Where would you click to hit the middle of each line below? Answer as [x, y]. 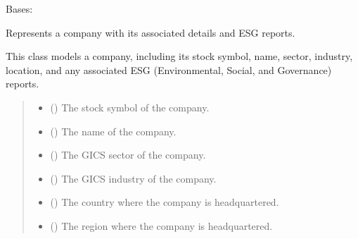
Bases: [19, 8]
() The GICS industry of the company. [133, 178]
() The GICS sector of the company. [128, 155]
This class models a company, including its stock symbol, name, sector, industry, [179, 56]
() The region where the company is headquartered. [161, 225]
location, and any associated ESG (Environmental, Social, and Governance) [169, 69]
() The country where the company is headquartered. [165, 202]
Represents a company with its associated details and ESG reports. [151, 32]
